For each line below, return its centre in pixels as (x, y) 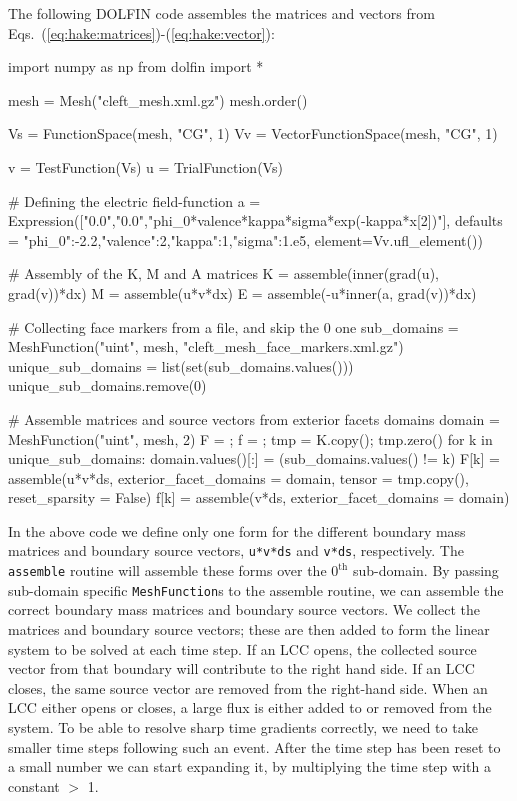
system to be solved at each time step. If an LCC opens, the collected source (242, 648)
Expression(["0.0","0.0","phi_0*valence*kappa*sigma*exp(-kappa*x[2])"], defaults (255, 220)
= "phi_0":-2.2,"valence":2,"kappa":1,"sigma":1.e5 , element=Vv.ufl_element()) (245, 239)
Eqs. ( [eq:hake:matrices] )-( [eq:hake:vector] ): (141, 32)
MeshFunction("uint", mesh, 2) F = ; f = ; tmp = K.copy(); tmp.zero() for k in (250, 438)
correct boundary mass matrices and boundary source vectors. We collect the (244, 609)
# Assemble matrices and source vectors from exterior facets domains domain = (254, 418)
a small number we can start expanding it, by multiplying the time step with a (249, 766)
